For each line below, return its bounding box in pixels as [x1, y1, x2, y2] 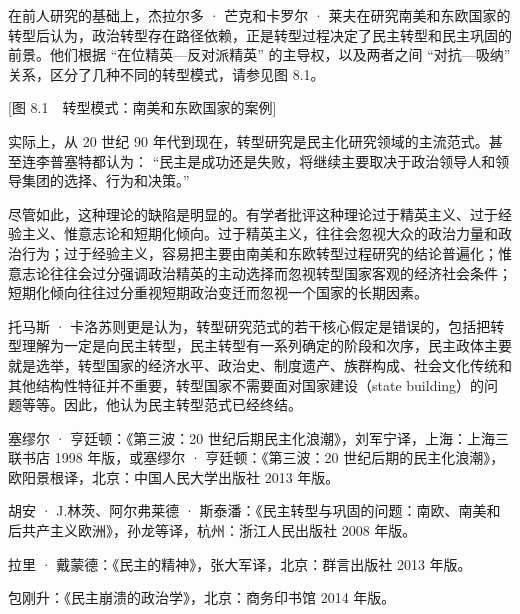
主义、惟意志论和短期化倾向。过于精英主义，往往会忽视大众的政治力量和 [21, 223, 498, 244]
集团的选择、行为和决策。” [21, 170, 190, 191]
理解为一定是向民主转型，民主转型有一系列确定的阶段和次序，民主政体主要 [21, 335, 512, 356]
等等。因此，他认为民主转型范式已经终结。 [21, 394, 302, 415]
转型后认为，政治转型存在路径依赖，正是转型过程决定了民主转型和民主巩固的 [8, 24, 512, 45]
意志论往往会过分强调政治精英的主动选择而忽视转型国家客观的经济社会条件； [8, 262, 512, 283]
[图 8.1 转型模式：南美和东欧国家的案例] [8, 97, 277, 118]
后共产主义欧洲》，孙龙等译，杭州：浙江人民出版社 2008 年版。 [8, 520, 417, 541]
